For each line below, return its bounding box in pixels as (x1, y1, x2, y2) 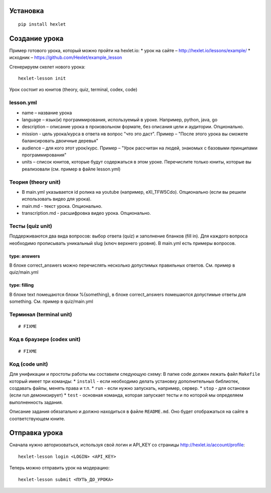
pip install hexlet (18, 22, 66, 27)
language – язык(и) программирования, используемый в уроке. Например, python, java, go (22, 117, 218, 123)
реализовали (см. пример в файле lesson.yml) (22, 166, 121, 172)
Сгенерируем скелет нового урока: (9, 63, 85, 70)
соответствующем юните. (9, 416, 65, 422)
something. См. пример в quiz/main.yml (9, 298, 94, 304)
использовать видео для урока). (22, 196, 92, 202)
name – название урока (22, 110, 72, 116)
